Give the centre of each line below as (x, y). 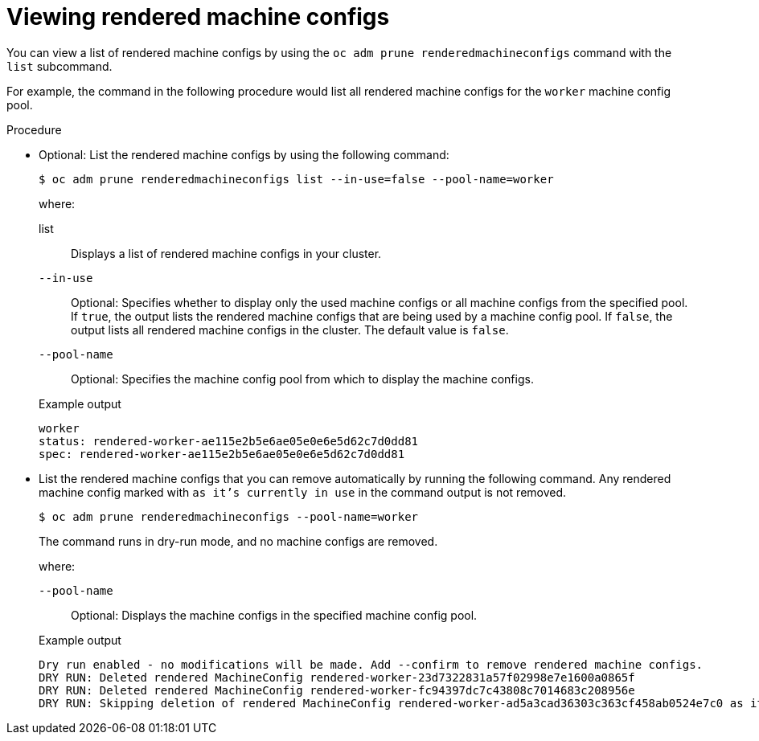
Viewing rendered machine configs (198, 17)
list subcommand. (59, 66)
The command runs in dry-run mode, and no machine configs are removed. (238, 541)
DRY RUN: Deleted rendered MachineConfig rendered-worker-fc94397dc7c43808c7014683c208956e (337, 690)
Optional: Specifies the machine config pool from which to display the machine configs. (302, 379)
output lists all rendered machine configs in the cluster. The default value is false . (290, 330)
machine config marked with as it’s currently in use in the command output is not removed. (303, 492)
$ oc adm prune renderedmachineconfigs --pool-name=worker (229, 516)
